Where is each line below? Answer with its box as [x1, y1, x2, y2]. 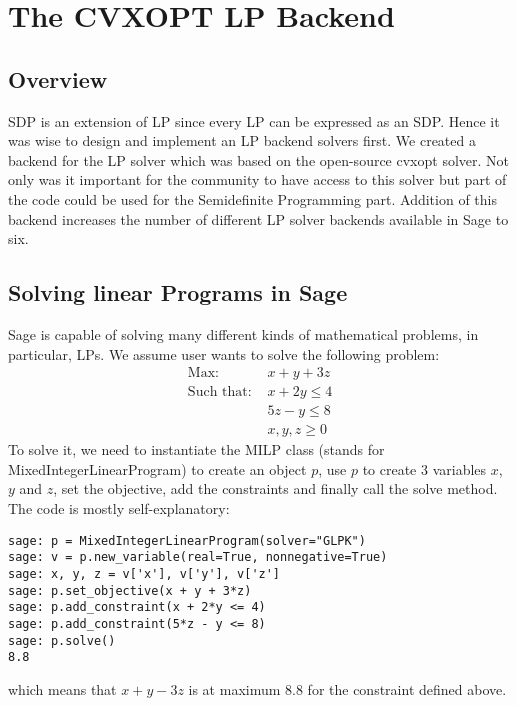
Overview [8, 63, 108, 94]
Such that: [187, 385, 252, 400]
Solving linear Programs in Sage [8, 277, 348, 308]
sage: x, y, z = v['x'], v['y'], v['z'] [8, 566, 281, 581]
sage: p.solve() [8, 633, 116, 648]
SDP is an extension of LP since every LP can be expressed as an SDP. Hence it [8, 110, 500, 131]
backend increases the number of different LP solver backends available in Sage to [8, 208, 509, 229]
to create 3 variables [362, 458, 487, 479]
